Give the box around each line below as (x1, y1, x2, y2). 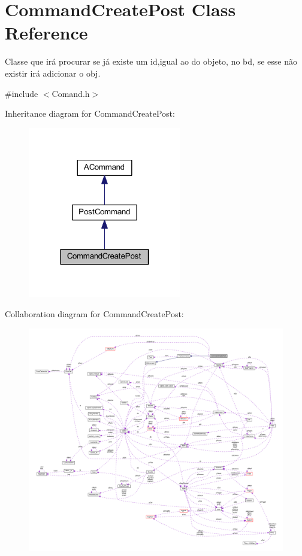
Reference (5, 20, 88, 45)
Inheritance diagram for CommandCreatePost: (5, 107, 175, 120)
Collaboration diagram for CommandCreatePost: (5, 308, 184, 320)
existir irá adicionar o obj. (5, 66, 101, 79)
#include (5, 87, 38, 99)
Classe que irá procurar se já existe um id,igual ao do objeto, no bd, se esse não (5, 55, 297, 68)
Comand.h (52, 87, 90, 99)
